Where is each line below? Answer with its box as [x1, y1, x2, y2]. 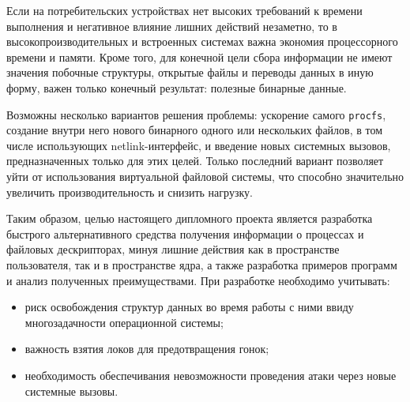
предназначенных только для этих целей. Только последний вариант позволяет [6, 152, 384, 169]
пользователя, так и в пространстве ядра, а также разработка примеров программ [6, 256, 397, 272]
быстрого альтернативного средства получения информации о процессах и [6, 225, 364, 242]
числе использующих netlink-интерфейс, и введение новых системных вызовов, [6, 137, 391, 153]
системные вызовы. [24, 382, 118, 399]
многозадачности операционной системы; [24, 314, 224, 330]
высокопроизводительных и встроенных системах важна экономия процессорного [6, 33, 398, 50]
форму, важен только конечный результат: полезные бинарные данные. [6, 79, 347, 96]
